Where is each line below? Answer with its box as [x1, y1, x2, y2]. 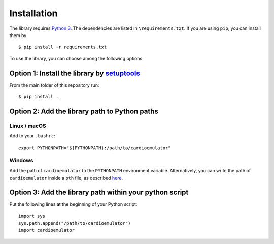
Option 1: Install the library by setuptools [9, 68, 141, 77]
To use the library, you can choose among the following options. [9, 55, 144, 61]
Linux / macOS [9, 122, 47, 129]
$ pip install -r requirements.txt [18, 44, 107, 50]
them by [9, 32, 27, 38]
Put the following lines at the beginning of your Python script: [9, 201, 138, 207]
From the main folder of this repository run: [9, 82, 99, 88]
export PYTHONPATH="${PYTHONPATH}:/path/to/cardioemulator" [18, 145, 171, 151]
